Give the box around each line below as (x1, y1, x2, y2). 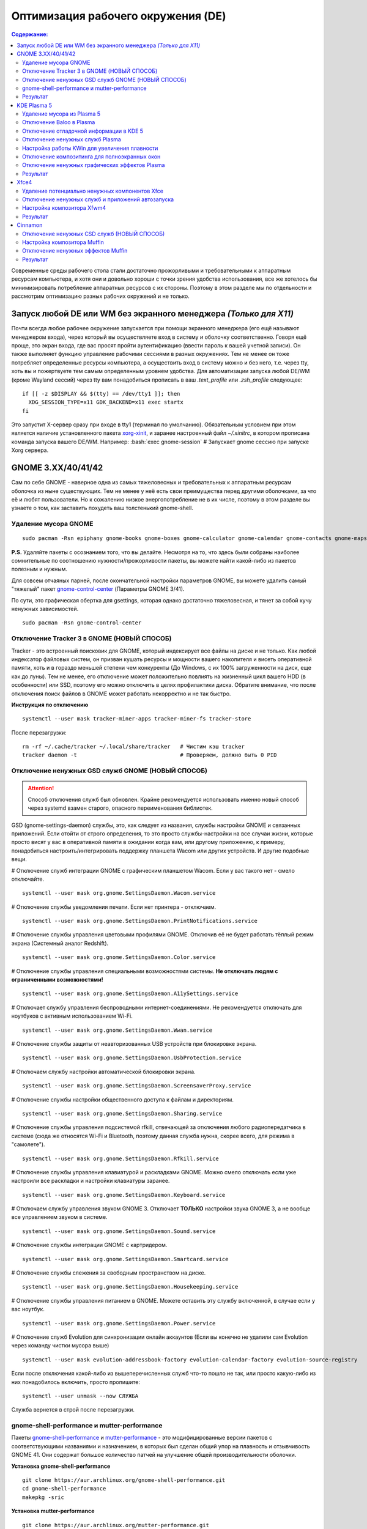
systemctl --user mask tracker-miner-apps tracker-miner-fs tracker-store (22, 716, 251, 722)
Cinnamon (17, 221, 43, 229)
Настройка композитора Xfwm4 (22, 204, 106, 212)
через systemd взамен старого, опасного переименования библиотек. (28, 804, 213, 812)
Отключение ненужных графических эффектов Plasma (22, 161, 165, 169)
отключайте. (11, 875, 45, 883)
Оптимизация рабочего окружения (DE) (11, 9, 226, 23)
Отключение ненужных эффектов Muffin (22, 247, 128, 254)
